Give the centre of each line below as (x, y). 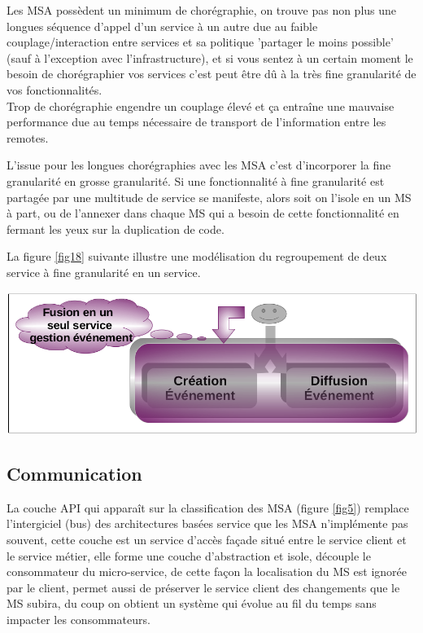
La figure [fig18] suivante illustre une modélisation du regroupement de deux (197, 256)
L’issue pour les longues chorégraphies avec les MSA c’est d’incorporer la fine (199, 165)
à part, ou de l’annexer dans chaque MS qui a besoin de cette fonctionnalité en (203, 213)
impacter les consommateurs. (78, 620)
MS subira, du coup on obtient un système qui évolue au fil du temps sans (192, 603)
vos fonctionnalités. (55, 89)
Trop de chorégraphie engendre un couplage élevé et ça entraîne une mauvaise (201, 105)
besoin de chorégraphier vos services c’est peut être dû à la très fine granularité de (211, 74)
